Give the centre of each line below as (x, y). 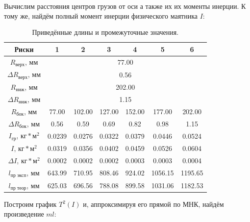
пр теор (18, 188)
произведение (24, 214)
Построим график (30, 204)
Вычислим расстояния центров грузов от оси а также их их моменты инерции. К (125, 6)
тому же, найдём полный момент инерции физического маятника (101, 15)
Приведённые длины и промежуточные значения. (105, 32)
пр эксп (18, 176)
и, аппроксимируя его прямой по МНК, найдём (153, 204)
